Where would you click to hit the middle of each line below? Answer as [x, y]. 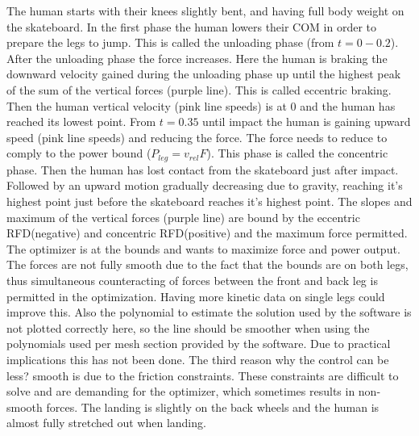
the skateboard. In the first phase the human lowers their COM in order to [192, 26]
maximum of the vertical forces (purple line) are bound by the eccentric [183, 217]
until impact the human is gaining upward [307, 122]
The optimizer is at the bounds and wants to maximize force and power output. [203, 248]
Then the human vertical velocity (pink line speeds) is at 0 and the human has [201, 105]
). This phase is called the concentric [297, 153]
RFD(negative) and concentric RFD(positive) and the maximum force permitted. [207, 233]
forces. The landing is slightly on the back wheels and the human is [213, 407]
